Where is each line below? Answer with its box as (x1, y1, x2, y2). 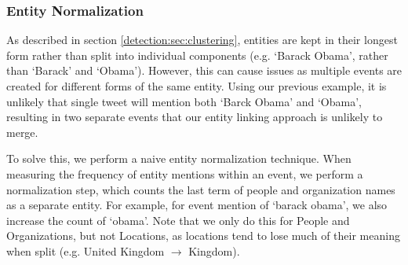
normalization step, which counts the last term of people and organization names (6, 181, 395, 197)
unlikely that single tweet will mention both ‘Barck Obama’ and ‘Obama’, (6, 93, 362, 109)
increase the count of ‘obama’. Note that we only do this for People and (6, 212, 350, 228)
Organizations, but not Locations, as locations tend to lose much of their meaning (6, 227, 400, 244)
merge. (6, 123, 38, 140)
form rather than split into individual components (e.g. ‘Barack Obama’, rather (6, 46, 388, 63)
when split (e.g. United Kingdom (6, 242, 165, 259)
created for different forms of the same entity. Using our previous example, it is (6, 78, 387, 94)
